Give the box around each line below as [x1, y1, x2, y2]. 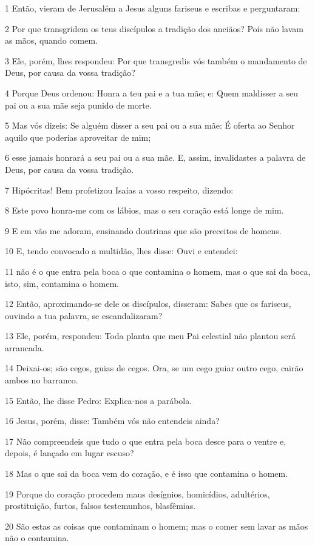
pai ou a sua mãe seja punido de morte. [5, 98, 152, 111]
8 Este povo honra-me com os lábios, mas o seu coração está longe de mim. [5, 204, 284, 217]
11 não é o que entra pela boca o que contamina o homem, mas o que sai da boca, [5, 265, 311, 277]
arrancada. [5, 341, 44, 354]
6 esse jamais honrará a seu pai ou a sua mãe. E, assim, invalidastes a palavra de [5, 151, 306, 164]
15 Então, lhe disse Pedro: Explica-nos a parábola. [5, 394, 192, 406]
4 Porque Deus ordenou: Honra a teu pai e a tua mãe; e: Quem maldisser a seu [5, 86, 299, 99]
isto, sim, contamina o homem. [5, 277, 119, 289]
